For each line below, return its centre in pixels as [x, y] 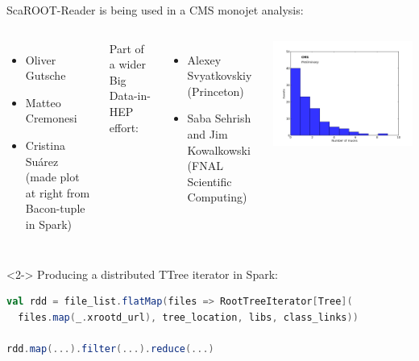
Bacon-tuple [55, 208]
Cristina [45, 145]
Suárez [42, 161]
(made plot [52, 177]
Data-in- [130, 95]
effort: [124, 127]
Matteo [43, 102]
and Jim [207, 133]
